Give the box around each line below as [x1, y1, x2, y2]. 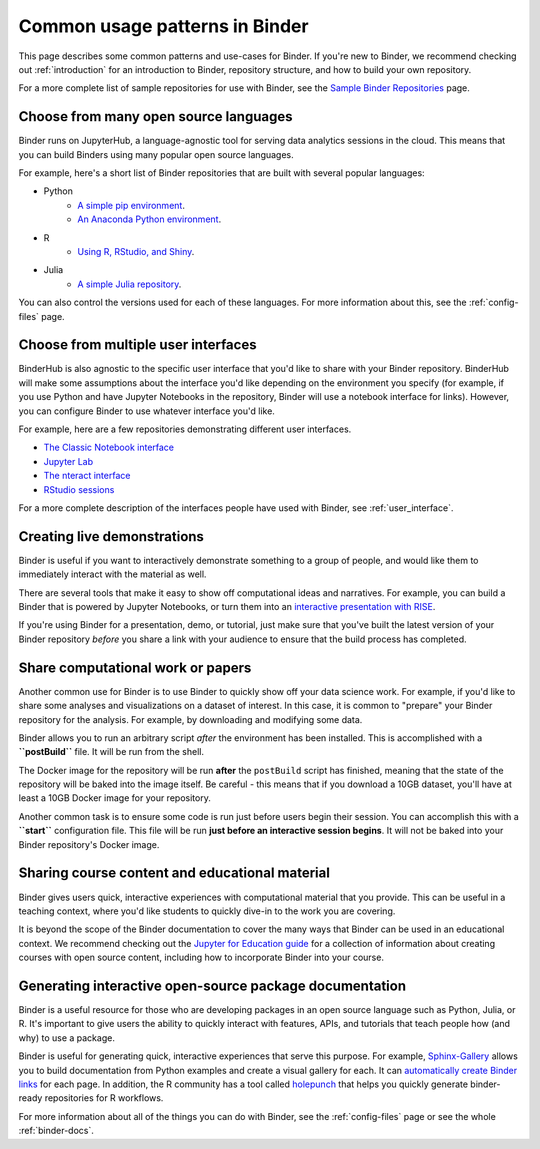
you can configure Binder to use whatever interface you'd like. [18, 405, 275, 417]
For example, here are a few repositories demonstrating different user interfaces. [18, 423, 352, 435]
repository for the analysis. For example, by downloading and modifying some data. [18, 713, 363, 725]
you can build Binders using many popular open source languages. [18, 148, 294, 160]
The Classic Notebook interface [43, 441, 175, 454]
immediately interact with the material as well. [18, 568, 207, 580]
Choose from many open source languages [18, 108, 294, 125]
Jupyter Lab [43, 455, 94, 467]
